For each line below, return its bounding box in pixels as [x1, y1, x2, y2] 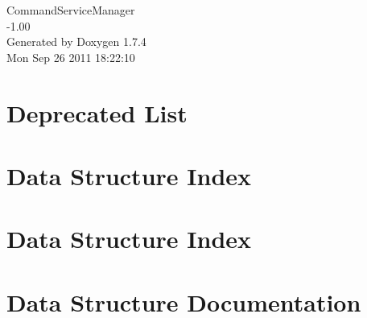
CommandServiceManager [6, 2, 135, 18]
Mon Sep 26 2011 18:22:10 [6, 48, 135, 65]
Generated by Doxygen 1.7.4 [6, 33, 146, 50]
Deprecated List [6, 96, 188, 129]
